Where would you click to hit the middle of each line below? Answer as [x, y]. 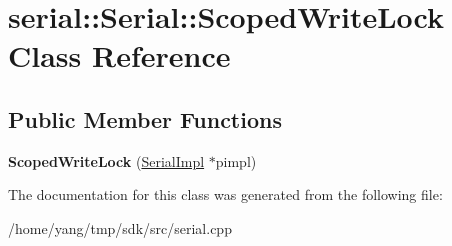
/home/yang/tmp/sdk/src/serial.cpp [120, 227]
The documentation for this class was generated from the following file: [225, 194]
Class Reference [119, 55]
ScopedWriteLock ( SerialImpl [106, 160]
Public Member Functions [145, 118]
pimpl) [236, 160]
